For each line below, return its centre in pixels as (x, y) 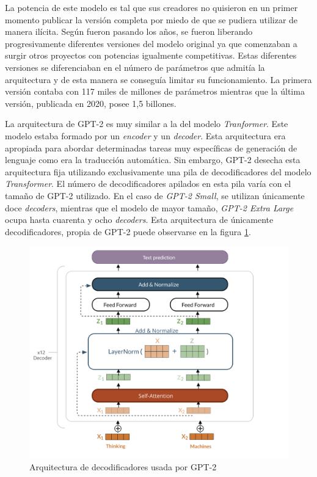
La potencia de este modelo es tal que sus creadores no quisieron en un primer (151, 7)
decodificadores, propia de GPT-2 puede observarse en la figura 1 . (128, 231)
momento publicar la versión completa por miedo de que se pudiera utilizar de (151, 19)
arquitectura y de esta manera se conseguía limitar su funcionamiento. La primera (158, 79)
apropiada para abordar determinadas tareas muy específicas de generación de (151, 147)
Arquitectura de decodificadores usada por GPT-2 (123, 466)
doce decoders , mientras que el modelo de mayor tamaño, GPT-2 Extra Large (149, 207)
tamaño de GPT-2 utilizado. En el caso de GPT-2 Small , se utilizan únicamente (155, 195)
